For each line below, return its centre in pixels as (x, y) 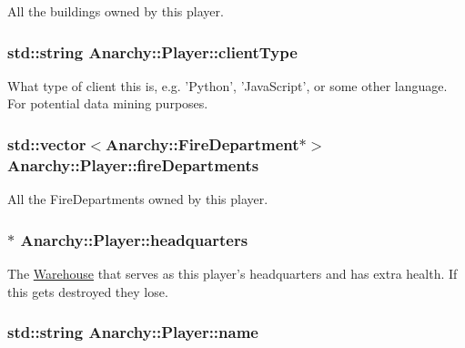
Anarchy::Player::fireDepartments (133, 164)
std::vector (47, 143)
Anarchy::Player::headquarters (134, 239)
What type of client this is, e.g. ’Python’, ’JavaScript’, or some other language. (227, 85)
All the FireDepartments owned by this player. (138, 199)
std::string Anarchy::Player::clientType (152, 51)
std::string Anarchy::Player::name (133, 332)
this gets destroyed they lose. (88, 291)
